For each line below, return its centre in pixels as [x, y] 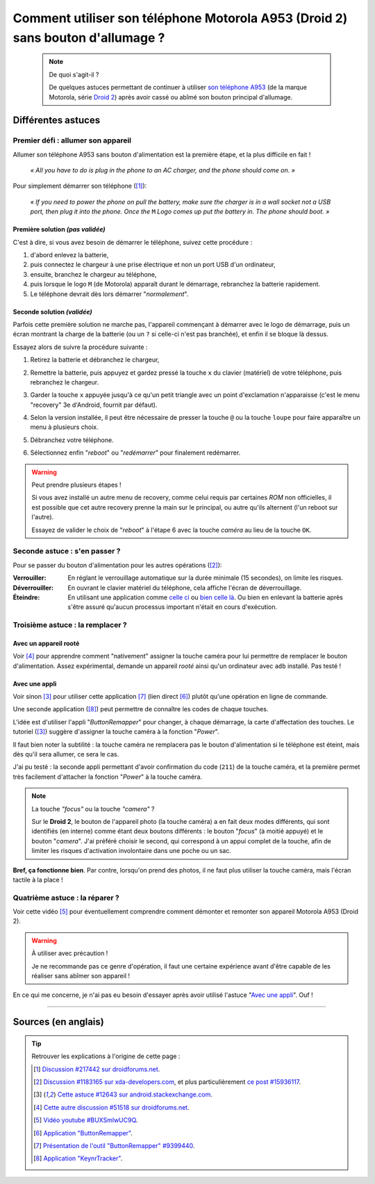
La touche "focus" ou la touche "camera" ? [93, 809]
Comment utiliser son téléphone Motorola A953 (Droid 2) [180, 18]
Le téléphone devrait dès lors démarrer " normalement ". [109, 294]
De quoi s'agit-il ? [74, 74]
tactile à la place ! [38, 879]
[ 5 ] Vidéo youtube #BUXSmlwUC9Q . [86, 1120]
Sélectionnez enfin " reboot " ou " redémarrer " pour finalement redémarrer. [135, 453]
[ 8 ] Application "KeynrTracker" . [78, 1158]
